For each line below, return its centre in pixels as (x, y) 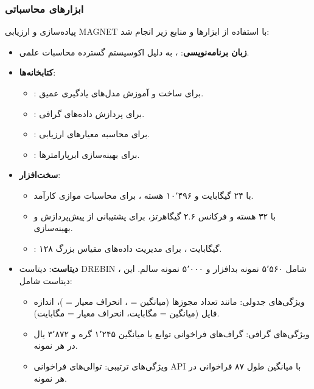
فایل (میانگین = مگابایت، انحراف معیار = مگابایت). (127, 313)
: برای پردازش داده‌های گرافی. (89, 113)
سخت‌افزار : (40, 175)
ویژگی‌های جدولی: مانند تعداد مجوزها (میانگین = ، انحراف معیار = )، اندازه (169, 301)
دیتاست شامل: (46, 280)
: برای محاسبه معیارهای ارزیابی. (92, 134)
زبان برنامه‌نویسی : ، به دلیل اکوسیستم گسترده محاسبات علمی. (134, 52)
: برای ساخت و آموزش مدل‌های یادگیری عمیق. (119, 93)
